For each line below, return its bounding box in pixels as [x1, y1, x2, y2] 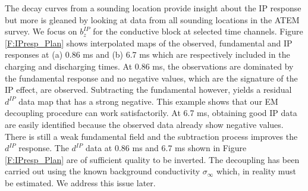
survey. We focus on [5, 25, 77, 37]
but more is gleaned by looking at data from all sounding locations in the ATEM [5, 13, 300, 26]
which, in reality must [216, 165, 296, 177]
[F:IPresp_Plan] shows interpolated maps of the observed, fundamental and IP [5, 36, 293, 49]
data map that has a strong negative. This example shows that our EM [18, 95, 278, 107]
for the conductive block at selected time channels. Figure [93, 25, 303, 37]
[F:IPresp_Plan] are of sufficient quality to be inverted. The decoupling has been [5, 153, 300, 165]
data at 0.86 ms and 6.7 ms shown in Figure [85, 142, 247, 154]
